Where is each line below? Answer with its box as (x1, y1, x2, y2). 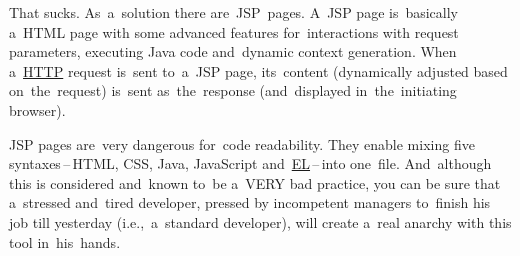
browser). (9, 99, 66, 120)
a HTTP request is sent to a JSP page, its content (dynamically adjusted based (9, 60, 508, 81)
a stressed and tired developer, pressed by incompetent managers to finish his (9, 192, 491, 213)
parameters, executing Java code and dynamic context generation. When (9, 41, 457, 62)
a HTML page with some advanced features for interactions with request (9, 21, 459, 42)
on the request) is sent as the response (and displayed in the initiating (9, 80, 457, 101)
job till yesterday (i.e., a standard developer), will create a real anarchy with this (9, 211, 512, 232)
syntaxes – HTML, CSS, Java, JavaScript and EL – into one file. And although (9, 153, 492, 174)
